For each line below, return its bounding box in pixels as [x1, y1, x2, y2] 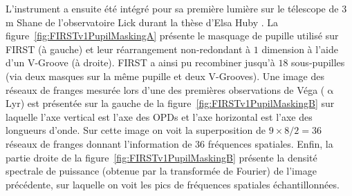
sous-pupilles [291, 55, 345, 70]
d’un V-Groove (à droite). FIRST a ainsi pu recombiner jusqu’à [6, 55, 275, 70]
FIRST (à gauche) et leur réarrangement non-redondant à [6, 41, 251, 56]
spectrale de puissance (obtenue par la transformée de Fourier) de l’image [6, 164, 317, 178]
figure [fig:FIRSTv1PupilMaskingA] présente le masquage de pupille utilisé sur [6, 28, 339, 43]
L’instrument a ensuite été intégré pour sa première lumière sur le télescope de [6, 1, 339, 15]
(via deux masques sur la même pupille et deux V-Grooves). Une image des [6, 68, 324, 83]
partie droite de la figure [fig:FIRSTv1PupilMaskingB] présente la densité [6, 150, 317, 164]
